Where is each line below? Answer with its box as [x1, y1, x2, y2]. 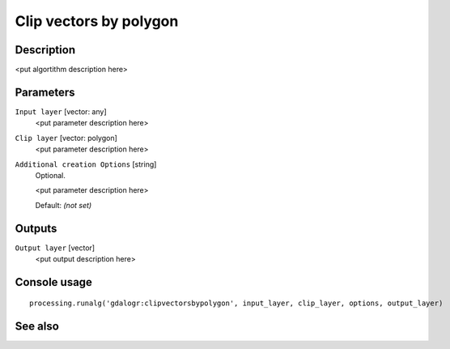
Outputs [15, 221, 57, 235]
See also [15, 320, 60, 334]
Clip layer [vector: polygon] [15, 133, 117, 143]
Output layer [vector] [15, 243, 96, 253]
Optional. [35, 170, 66, 180]
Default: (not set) [35, 200, 92, 210]
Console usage [15, 275, 93, 289]
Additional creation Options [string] [15, 159, 157, 169]
